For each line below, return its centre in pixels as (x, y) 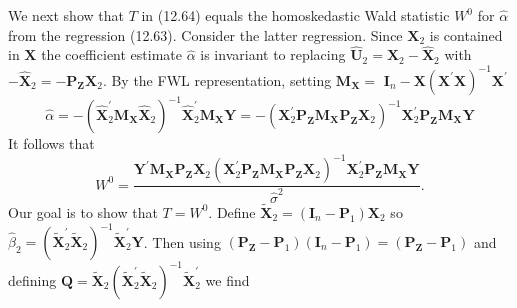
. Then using (182, 241)
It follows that (51, 143)
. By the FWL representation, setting (217, 79)
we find (227, 279)
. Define (232, 211)
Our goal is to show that (83, 211)
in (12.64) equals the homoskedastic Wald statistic (295, 15)
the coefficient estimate (111, 54)
